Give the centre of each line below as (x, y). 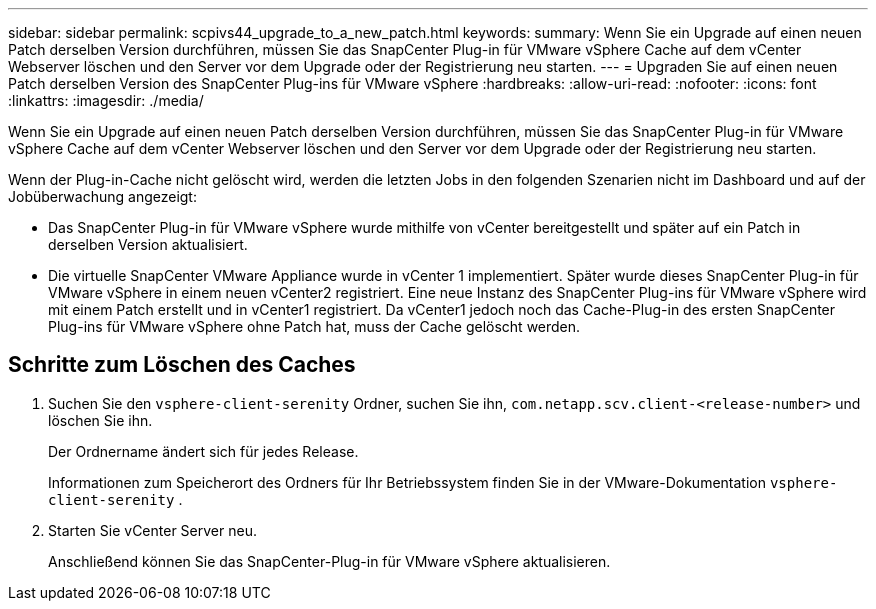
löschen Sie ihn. (100, 420)
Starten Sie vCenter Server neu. (152, 530)
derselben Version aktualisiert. (148, 244)
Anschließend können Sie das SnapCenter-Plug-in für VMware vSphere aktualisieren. (329, 561)
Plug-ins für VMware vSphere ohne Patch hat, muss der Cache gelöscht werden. (314, 326)
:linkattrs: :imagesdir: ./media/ (106, 100)
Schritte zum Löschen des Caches (182, 365)
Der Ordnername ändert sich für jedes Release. (203, 451)
